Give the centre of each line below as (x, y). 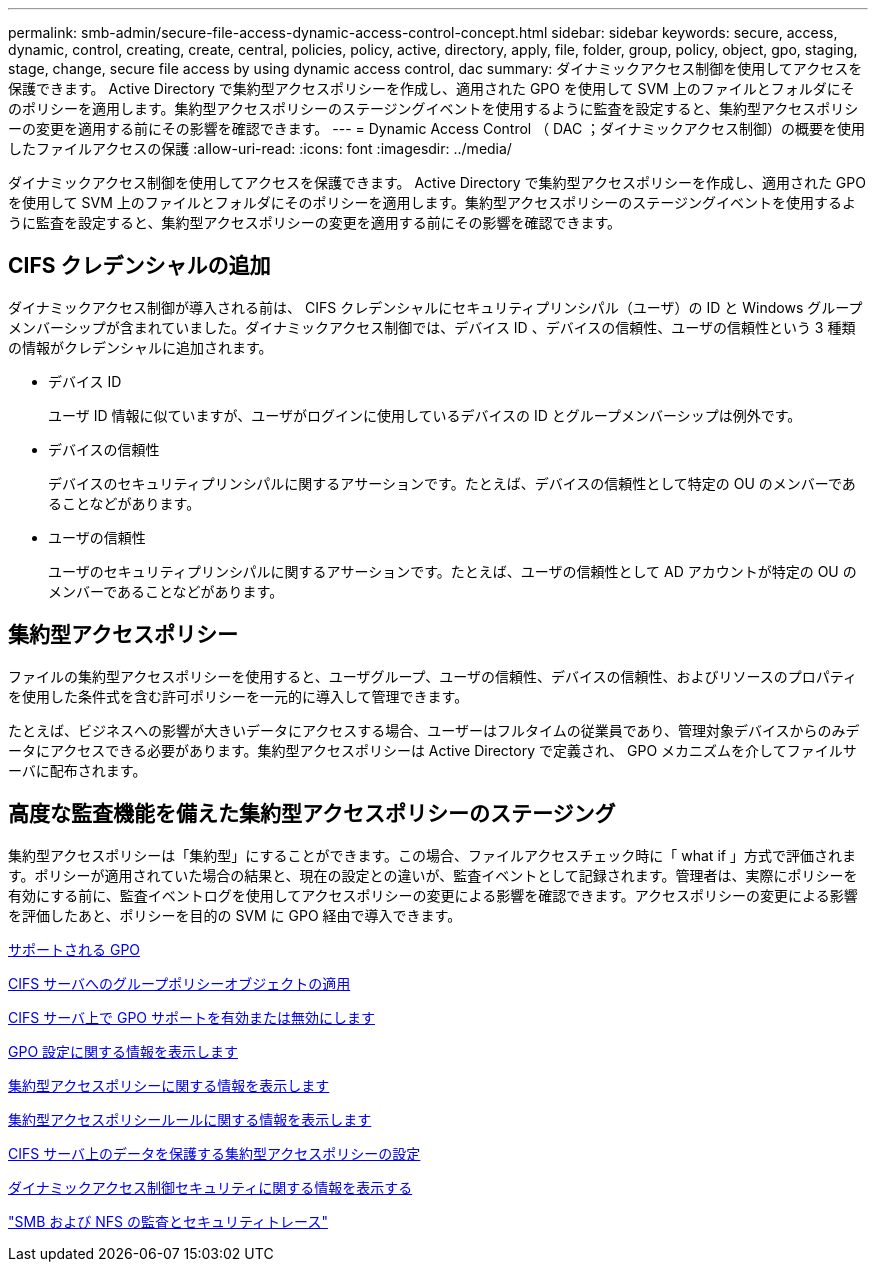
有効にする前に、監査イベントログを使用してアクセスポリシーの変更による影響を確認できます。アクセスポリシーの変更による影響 (433, 895)
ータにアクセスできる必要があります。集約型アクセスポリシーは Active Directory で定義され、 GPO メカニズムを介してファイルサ (432, 750)
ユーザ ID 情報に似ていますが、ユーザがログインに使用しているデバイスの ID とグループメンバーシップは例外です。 (425, 415)
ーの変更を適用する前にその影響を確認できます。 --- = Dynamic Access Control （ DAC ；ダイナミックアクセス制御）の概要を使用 (437, 128)
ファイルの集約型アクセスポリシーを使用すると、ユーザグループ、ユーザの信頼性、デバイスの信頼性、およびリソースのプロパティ (432, 676)
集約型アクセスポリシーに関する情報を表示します (169, 1085)
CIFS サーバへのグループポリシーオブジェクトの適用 (179, 983)
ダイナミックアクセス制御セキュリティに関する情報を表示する (210, 1187)
